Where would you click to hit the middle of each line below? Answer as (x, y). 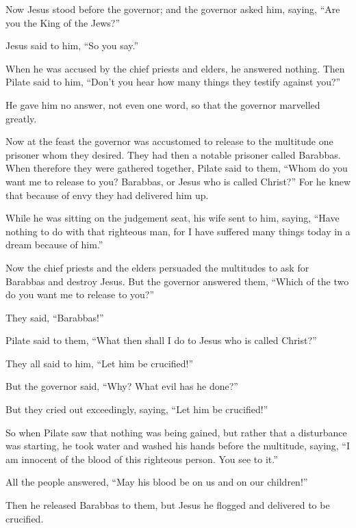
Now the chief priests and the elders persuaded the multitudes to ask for (157, 267)
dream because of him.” (54, 245)
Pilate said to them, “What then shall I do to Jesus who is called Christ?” (161, 340)
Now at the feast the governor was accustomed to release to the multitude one (169, 141)
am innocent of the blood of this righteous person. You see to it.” (142, 459)
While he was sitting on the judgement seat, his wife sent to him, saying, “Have (173, 218)
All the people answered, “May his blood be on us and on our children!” (157, 482)
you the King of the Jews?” (63, 22)
